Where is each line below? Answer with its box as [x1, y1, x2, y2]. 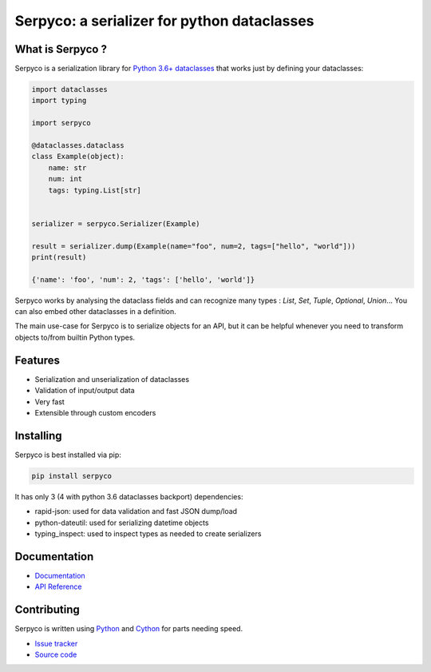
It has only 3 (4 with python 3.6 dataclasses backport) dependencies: [14, 491, 243, 501]
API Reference [34, 582, 82, 591]
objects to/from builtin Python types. [14, 332, 136, 342]
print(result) [31, 252, 87, 261]
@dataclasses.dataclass [31, 141, 125, 149]
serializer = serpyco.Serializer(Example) [31, 219, 200, 228]
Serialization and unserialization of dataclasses [34, 374, 190, 384]
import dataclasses [31, 85, 108, 94]
